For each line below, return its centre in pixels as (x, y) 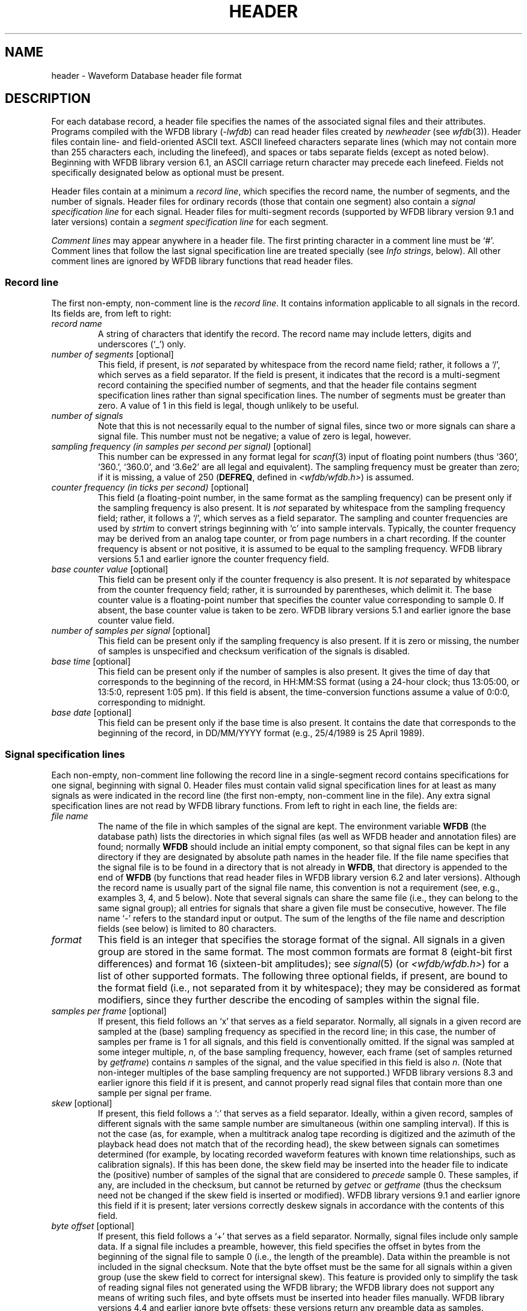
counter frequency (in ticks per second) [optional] (150, 488)
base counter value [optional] (110, 569)
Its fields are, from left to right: (111, 314)
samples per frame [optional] (109, 1011)
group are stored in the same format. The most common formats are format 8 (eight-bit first (305, 951)
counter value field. (136, 621)
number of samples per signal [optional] (131, 631)
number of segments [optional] (112, 355)
